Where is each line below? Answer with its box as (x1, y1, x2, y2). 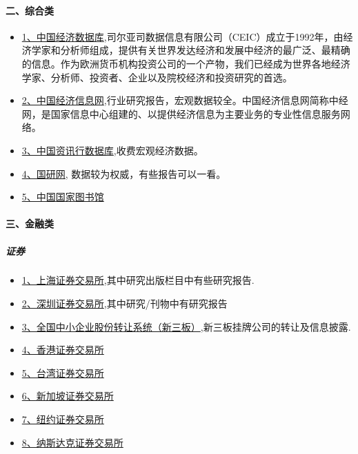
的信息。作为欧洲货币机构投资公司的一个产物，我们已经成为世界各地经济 (21, 56, 350, 70)
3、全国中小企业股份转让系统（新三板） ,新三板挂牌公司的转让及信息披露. (21, 319, 351, 333)
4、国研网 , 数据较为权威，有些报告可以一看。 (21, 166, 226, 180)
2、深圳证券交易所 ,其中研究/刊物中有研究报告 (21, 296, 228, 311)
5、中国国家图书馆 (21, 189, 104, 204)
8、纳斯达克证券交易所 (21, 435, 123, 449)
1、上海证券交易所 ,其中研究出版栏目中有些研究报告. (21, 273, 255, 287)
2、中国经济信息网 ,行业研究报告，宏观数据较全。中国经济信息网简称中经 (21, 93, 348, 107)
